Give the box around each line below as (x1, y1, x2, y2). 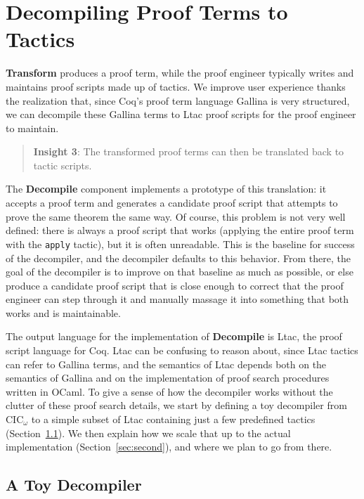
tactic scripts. (33, 157, 92, 172)
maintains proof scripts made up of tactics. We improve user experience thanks (6, 79, 346, 93)
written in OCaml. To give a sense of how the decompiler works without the (6, 384, 333, 398)
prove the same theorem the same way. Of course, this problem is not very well (6, 209, 346, 223)
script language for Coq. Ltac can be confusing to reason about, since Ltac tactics (6, 343, 358, 358)
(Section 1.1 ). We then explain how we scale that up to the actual (6, 425, 291, 440)
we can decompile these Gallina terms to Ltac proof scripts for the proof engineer (6, 107, 356, 122)
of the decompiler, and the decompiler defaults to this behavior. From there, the (6, 250, 351, 265)
